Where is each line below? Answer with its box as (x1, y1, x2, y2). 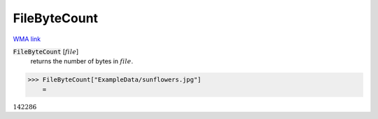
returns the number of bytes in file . (30, 57, 133, 65)
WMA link (13, 35, 41, 43)
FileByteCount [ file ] (13, 47, 79, 56)
